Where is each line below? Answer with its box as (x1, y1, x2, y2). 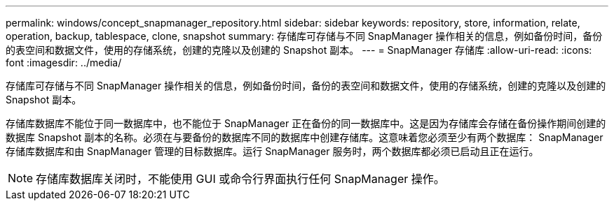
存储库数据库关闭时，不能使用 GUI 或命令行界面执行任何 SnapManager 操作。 (36, 172, 445, 186)
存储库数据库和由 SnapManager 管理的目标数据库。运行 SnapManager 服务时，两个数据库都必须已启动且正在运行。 (6, 145, 539, 157)
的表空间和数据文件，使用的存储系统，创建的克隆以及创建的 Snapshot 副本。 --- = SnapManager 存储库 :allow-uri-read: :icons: (6, 44, 592, 56)
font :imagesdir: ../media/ (6, 57, 122, 68)
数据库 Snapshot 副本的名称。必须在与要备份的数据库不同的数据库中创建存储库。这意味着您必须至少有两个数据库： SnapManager (6, 131, 603, 143)
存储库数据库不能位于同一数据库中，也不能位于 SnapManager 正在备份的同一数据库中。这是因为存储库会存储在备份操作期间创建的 (6, 117, 606, 129)
